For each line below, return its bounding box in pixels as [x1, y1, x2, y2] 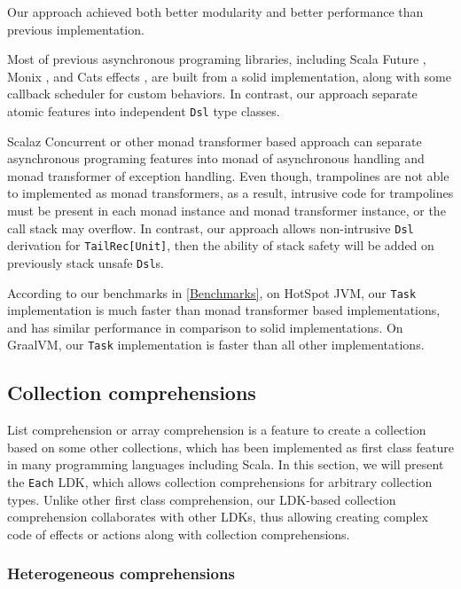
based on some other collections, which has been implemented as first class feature [7, 437, 454, 456]
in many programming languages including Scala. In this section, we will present [7, 455, 444, 474]
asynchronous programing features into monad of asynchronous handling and [7, 149, 425, 168]
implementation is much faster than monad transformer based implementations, [7, 301, 441, 319]
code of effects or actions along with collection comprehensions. [7, 524, 350, 543]
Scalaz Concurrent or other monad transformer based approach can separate [7, 131, 422, 150]
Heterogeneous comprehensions [7, 562, 235, 585]
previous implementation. [7, 20, 145, 38]
